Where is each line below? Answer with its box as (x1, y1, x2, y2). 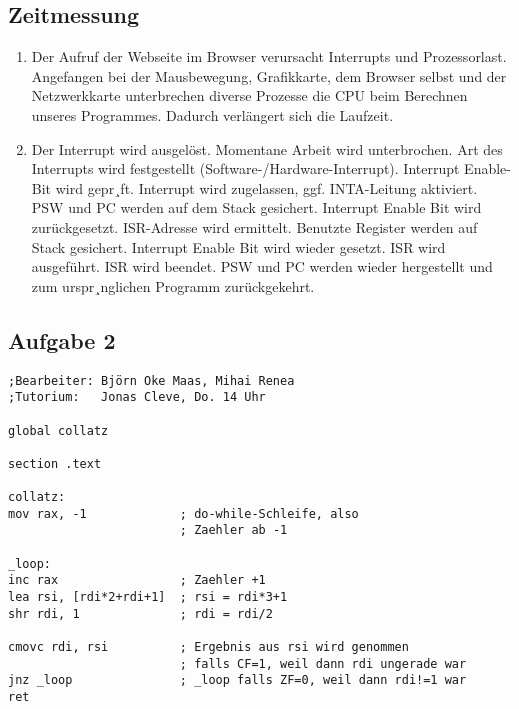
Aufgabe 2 (8, 324, 116, 355)
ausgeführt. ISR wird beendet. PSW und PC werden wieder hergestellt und (31, 256, 493, 277)
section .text (8, 456, 102, 471)
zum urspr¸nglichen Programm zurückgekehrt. (31, 275, 315, 296)
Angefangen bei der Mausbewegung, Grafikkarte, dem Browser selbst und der (31, 65, 507, 86)
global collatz (8, 423, 109, 438)
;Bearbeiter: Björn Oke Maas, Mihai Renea (8, 373, 295, 388)
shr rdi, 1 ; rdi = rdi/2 (8, 606, 273, 621)
